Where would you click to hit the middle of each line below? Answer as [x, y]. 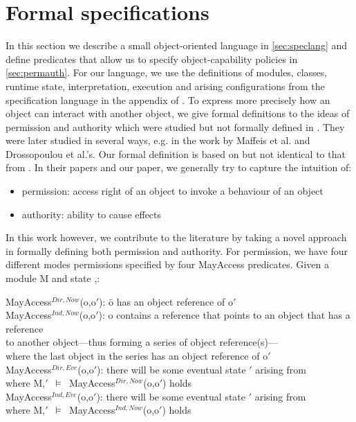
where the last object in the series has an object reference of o [137, 355]
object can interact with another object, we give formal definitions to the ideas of [178, 113]
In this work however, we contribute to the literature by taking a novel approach [176, 237]
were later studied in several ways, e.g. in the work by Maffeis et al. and [158, 140]
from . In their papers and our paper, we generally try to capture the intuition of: [179, 167]
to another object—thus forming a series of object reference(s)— [142, 342]
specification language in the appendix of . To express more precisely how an [168, 99]
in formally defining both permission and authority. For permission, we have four [177, 250]
